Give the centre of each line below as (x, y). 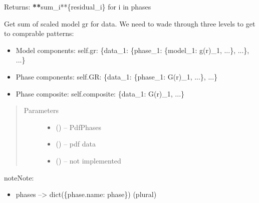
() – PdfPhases (78, 127)
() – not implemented (88, 160)
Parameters (41, 110)
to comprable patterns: (39, 33)
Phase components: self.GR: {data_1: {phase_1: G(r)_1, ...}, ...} (117, 76)
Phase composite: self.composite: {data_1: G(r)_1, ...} (100, 93)
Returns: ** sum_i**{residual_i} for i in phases (78, 6)
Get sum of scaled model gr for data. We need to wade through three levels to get (130, 23)
